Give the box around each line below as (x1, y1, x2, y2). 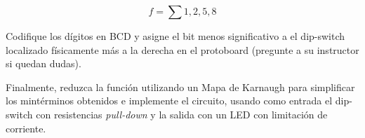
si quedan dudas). (6, 56, 81, 71)
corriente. (6, 120, 46, 135)
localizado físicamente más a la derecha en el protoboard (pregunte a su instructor (6, 42, 359, 57)
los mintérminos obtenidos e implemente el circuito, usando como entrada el (6, 93, 333, 108)
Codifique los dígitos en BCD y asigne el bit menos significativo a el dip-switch (6, 29, 345, 43)
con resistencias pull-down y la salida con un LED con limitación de (36, 106, 328, 121)
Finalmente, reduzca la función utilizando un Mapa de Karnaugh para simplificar (6, 79, 355, 94)
